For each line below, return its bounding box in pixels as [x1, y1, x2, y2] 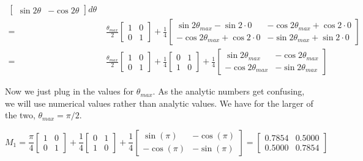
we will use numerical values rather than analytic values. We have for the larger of [5, 96, 313, 109]
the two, [5, 109, 36, 121]
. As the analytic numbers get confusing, [152, 85, 305, 98]
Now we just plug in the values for [5, 85, 134, 98]
